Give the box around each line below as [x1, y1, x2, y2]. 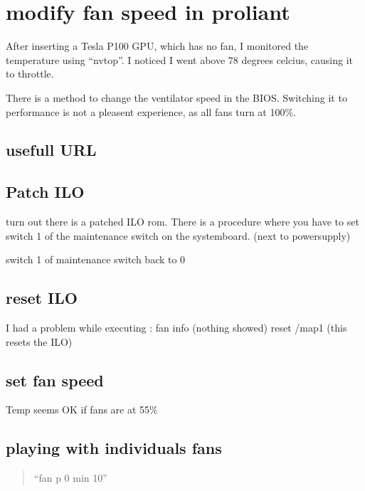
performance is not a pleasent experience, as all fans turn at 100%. [6, 104, 297, 119]
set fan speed [6, 369, 104, 391]
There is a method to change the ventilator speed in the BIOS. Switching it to [6, 90, 347, 105]
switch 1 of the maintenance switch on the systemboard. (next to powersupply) [6, 228, 351, 243]
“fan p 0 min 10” [33, 470, 107, 485]
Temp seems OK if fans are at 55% [6, 402, 158, 417]
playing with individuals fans [6, 437, 222, 459]
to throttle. [6, 66, 54, 81]
